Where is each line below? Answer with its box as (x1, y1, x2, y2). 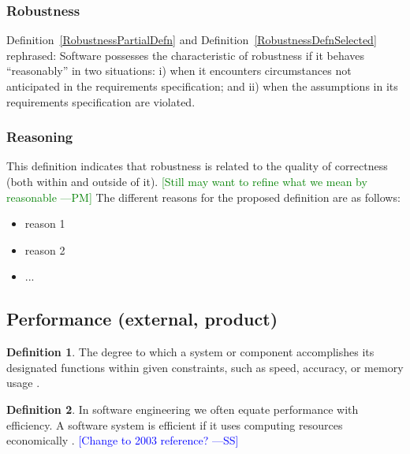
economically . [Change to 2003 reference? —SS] (6, 432, 239, 448)
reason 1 (24, 215, 65, 232)
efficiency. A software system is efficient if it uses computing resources (6, 416, 343, 433)
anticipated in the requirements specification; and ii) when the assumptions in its (6, 78, 398, 94)
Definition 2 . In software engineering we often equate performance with (6, 400, 359, 417)
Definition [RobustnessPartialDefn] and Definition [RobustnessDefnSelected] (6, 32, 377, 48)
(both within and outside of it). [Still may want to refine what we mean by (6, 173, 367, 189)
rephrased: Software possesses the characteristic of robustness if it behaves (6, 47, 365, 63)
